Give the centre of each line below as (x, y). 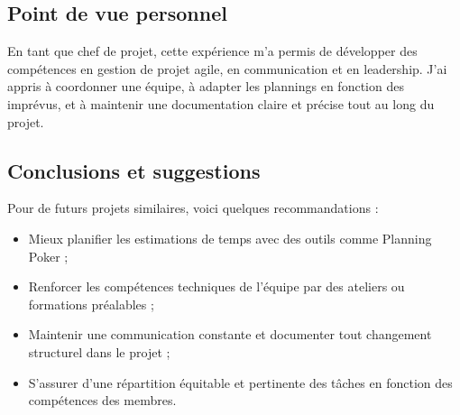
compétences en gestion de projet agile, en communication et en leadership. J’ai (227, 68)
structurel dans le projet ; (99, 351)
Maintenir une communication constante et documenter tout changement (230, 334)
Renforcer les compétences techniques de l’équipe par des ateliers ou (216, 286)
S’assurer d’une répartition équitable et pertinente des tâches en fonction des (240, 382)
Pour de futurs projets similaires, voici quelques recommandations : (193, 208)
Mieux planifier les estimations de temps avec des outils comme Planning (230, 238)
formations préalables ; (91, 304)
